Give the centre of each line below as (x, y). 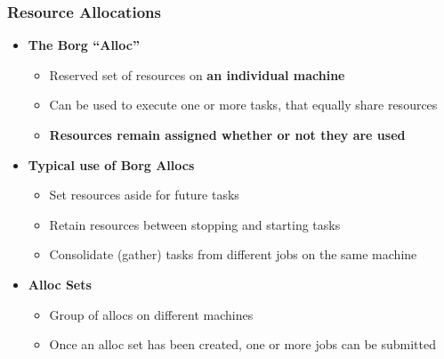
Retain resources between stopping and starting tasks (195, 224)
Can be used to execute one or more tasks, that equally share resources (243, 105)
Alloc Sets (60, 284)
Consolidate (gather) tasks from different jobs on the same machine (233, 254)
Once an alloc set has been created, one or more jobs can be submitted (242, 344)
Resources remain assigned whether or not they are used (227, 135)
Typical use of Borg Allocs (111, 164)
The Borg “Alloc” (84, 45)
